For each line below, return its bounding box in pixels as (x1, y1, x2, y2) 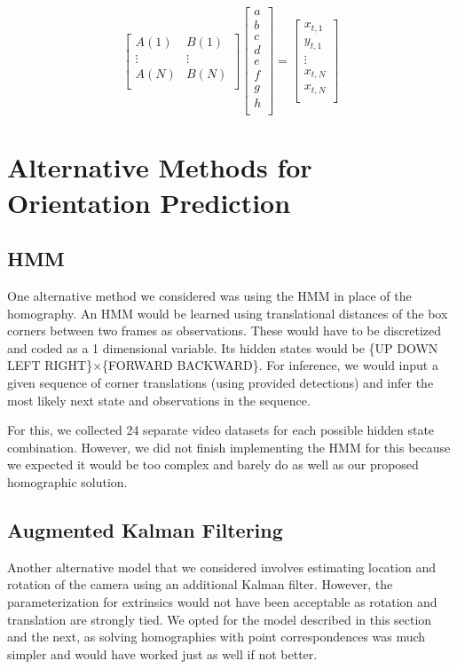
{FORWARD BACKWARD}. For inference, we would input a (102, 356, 438, 374)
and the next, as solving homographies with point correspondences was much (7, 627, 426, 646)
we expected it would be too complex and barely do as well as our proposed (7, 455, 419, 474)
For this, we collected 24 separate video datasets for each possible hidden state (7, 421, 435, 439)
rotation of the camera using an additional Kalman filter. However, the (7, 575, 393, 594)
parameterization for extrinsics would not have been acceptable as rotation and (7, 592, 437, 610)
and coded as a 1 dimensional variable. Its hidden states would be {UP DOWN (7, 338, 438, 357)
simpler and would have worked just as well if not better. (7, 644, 318, 663)
